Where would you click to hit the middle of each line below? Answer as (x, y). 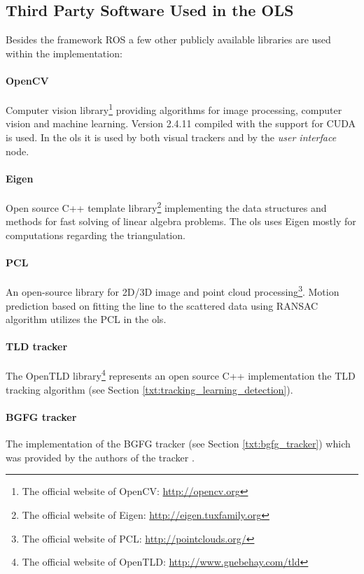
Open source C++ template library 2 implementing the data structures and (166, 207)
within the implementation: (64, 53)
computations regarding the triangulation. (96, 235)
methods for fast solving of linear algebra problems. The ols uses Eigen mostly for (181, 221)
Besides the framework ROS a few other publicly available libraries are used (168, 40)
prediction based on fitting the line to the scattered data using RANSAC (162, 305)
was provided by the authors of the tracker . (100, 457)
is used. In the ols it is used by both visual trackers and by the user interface (171, 137)
